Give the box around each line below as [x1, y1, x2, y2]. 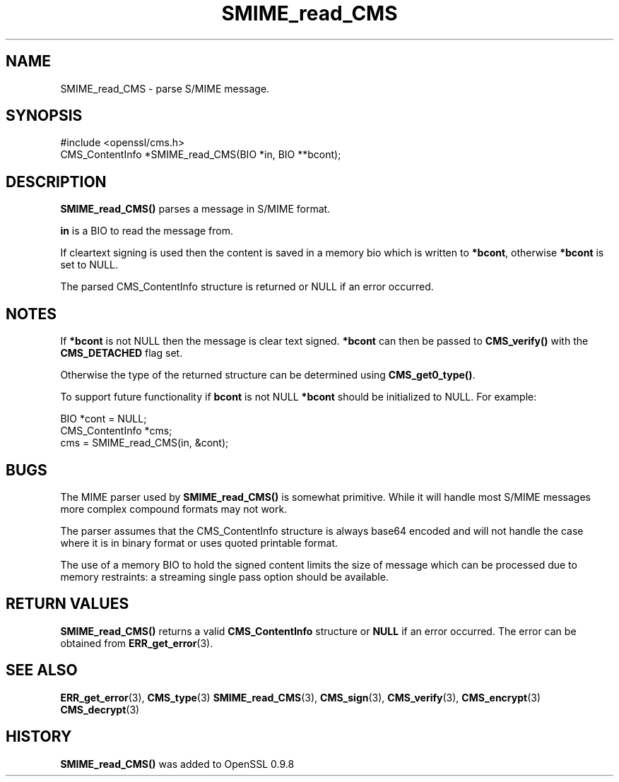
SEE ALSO [6, 661, 78, 680]
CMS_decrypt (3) [60, 703, 140, 716]
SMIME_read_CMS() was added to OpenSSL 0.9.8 [60, 757, 295, 770]
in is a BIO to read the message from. [60, 225, 234, 237]
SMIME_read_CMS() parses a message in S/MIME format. [60, 203, 331, 215]
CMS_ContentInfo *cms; [60, 425, 172, 437]
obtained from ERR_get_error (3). [60, 636, 213, 649]
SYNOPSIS [6, 107, 83, 125]
